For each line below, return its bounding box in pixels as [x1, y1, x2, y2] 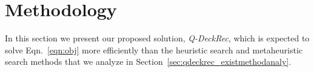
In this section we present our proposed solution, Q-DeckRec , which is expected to [5, 32, 310, 44]
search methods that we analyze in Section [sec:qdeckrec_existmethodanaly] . [5, 55, 292, 68]
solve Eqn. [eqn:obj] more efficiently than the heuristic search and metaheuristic [5, 43, 303, 56]
